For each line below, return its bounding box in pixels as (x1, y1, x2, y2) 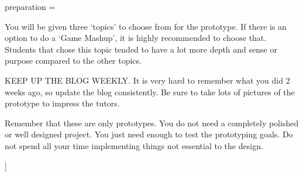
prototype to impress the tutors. (5, 97, 120, 109)
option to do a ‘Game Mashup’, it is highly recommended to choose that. (5, 32, 267, 44)
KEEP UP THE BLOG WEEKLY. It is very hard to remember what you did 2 (5, 74, 290, 86)
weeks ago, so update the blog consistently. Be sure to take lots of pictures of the (5, 85, 295, 98)
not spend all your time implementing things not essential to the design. (5, 139, 263, 151)
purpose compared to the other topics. (5, 54, 142, 67)
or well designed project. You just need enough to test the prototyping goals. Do (5, 128, 293, 140)
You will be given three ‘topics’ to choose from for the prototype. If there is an (5, 20, 287, 32)
